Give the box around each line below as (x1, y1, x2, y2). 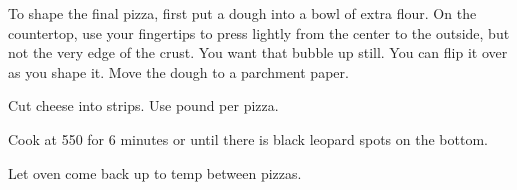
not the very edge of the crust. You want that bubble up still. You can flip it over (8, 42, 508, 63)
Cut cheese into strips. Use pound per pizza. (8, 95, 279, 116)
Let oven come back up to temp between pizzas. (8, 162, 302, 183)
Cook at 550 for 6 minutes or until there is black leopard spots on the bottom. (8, 128, 488, 149)
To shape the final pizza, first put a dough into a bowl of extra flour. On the (8, 3, 477, 23)
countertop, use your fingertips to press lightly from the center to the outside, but (8, 22, 510, 43)
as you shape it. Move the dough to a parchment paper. (8, 61, 349, 82)
